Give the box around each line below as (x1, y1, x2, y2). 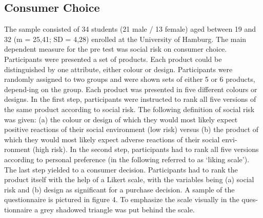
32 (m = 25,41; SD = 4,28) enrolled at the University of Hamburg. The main (4, 33, 247, 44)
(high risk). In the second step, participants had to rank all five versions (32, 144, 259, 155)
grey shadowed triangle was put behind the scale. (40, 204, 195, 214)
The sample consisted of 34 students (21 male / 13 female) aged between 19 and (4, 24, 256, 34)
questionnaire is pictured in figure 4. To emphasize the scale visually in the (4, 194, 239, 205)
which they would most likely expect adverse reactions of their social (4, 134, 220, 144)
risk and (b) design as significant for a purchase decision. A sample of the (4, 184, 235, 194)
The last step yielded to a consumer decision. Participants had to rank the (4, 164, 238, 175)
